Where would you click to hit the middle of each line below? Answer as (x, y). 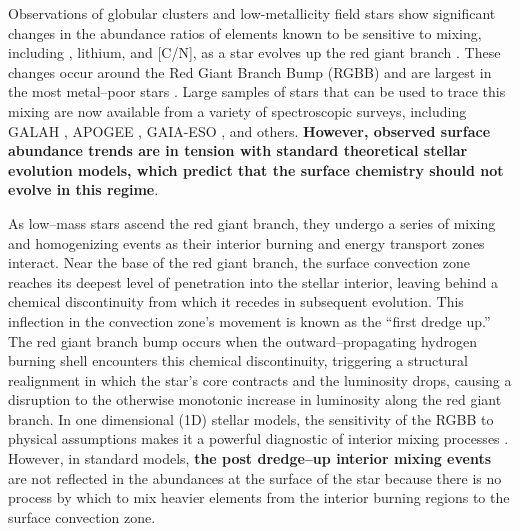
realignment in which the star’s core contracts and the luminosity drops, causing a (260, 379)
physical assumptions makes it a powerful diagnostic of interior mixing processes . (258, 438)
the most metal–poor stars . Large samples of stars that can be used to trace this (257, 91)
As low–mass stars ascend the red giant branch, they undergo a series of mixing (252, 222)
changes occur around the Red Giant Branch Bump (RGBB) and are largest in (250, 71)
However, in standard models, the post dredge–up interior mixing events (249, 458)
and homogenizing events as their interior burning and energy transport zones (246, 242)
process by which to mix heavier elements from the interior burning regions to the (259, 497)
